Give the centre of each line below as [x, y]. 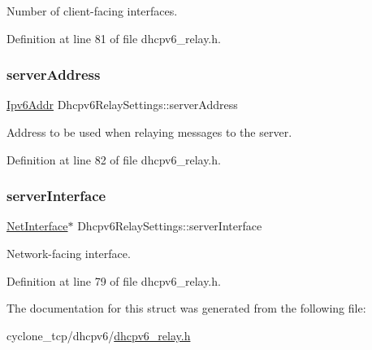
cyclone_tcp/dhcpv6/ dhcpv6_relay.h [99, 335]
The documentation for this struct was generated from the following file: [186, 308]
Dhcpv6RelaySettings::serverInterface [170, 226]
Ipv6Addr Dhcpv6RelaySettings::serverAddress [122, 105]
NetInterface [37, 226]
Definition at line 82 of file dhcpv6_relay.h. [114, 159]
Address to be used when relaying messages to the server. [149, 132]
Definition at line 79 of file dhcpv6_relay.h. [114, 280]
